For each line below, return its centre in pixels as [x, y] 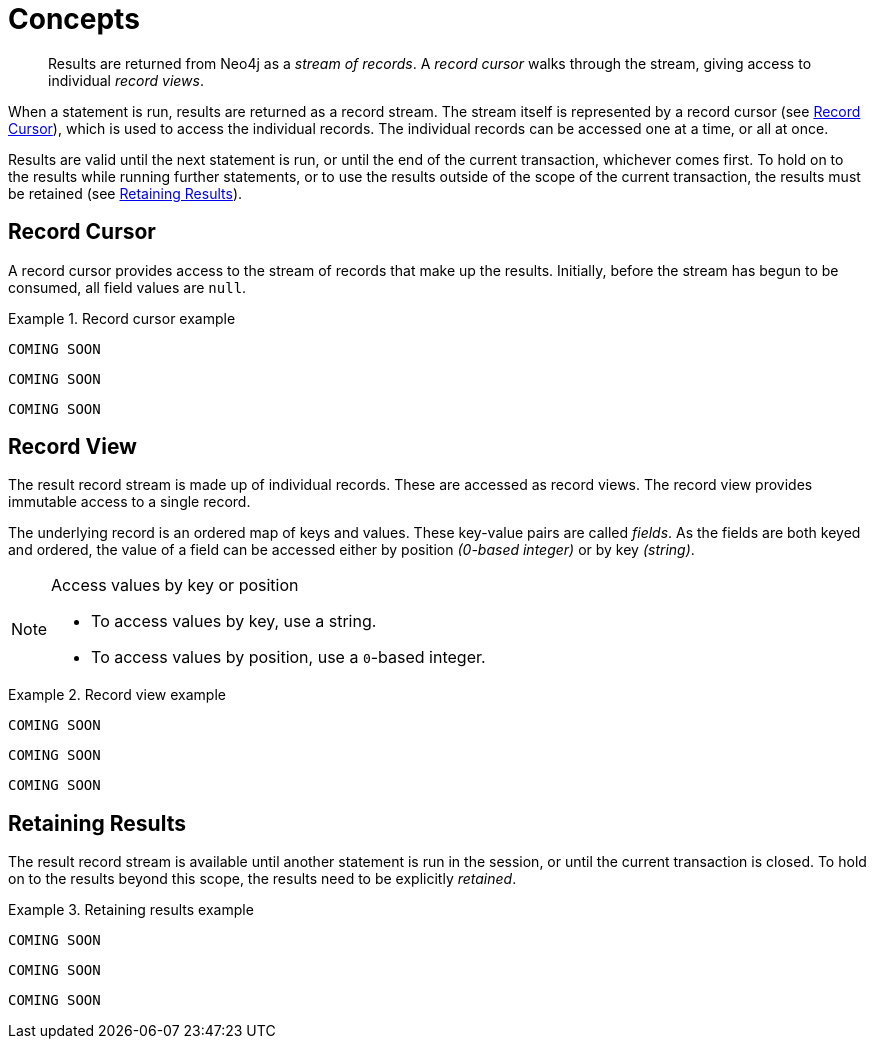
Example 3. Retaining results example [131, 910]
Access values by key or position [175, 585]
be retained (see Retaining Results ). [125, 193]
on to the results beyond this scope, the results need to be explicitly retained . [262, 879]
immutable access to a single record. [129, 502]
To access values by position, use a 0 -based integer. [288, 657]
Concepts [74, 19]
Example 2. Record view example [117, 695]
